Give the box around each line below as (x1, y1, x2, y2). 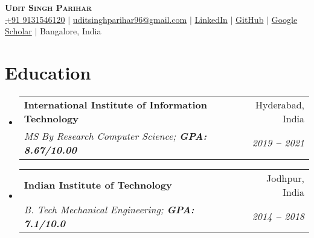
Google (271, 13, 298, 25)
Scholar (5, 25, 32, 37)
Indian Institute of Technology (24, 178, 172, 192)
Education (5, 60, 91, 84)
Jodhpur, (266, 171, 304, 185)
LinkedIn (194, 13, 228, 25)
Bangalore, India (40, 25, 101, 37)
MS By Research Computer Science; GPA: (24, 128, 207, 143)
